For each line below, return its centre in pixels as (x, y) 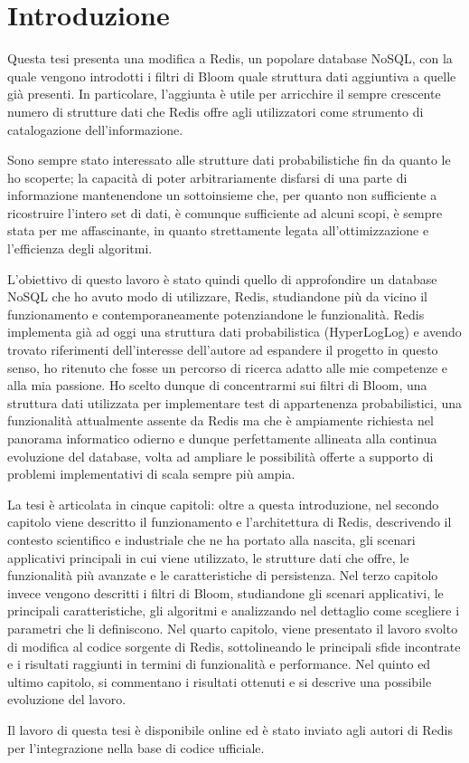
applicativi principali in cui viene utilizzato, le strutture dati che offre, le (208, 557)
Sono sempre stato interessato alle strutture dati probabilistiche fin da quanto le (229, 160)
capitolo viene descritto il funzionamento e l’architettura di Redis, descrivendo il (230, 522)
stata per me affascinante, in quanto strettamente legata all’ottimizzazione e (218, 230)
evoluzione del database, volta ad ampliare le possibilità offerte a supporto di (220, 456)
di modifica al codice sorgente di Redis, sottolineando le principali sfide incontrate (234, 646)
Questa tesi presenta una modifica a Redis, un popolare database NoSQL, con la (230, 58)
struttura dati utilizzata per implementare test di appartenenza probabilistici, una (234, 402)
